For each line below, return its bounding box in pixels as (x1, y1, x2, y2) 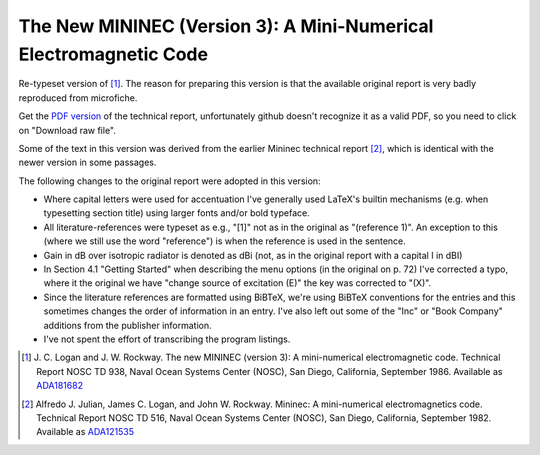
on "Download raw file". (18, 124, 117, 136)
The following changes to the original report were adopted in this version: (18, 175, 321, 187)
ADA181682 (36, 380, 84, 392)
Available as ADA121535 (36, 426, 135, 438)
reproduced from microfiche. (18, 91, 138, 104)
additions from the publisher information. (43, 319, 212, 331)
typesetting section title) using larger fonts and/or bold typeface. (43, 207, 310, 219)
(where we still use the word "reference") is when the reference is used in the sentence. (43, 235, 407, 247)
